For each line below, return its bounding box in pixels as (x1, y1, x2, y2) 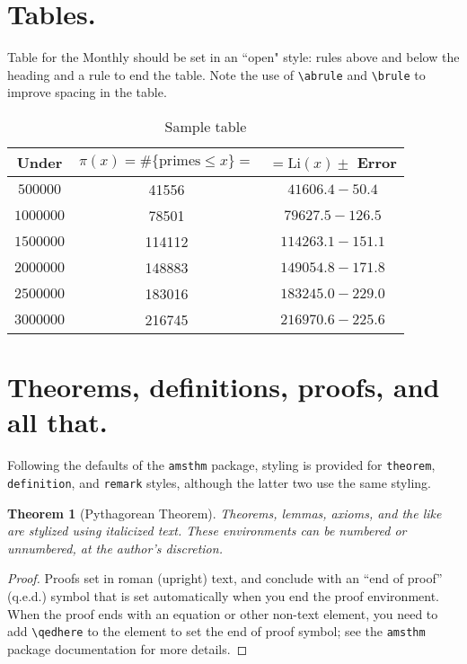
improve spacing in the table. (7, 83, 167, 102)
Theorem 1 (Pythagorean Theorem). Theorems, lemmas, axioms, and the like (7, 503, 442, 522)
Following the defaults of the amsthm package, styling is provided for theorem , (7, 456, 436, 474)
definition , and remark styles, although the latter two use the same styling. (7, 473, 431, 491)
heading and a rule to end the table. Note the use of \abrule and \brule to (7, 65, 426, 84)
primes (158, 154, 201, 169)
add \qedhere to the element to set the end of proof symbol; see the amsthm (7, 622, 426, 641)
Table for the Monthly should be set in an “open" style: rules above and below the (7, 48, 460, 66)
